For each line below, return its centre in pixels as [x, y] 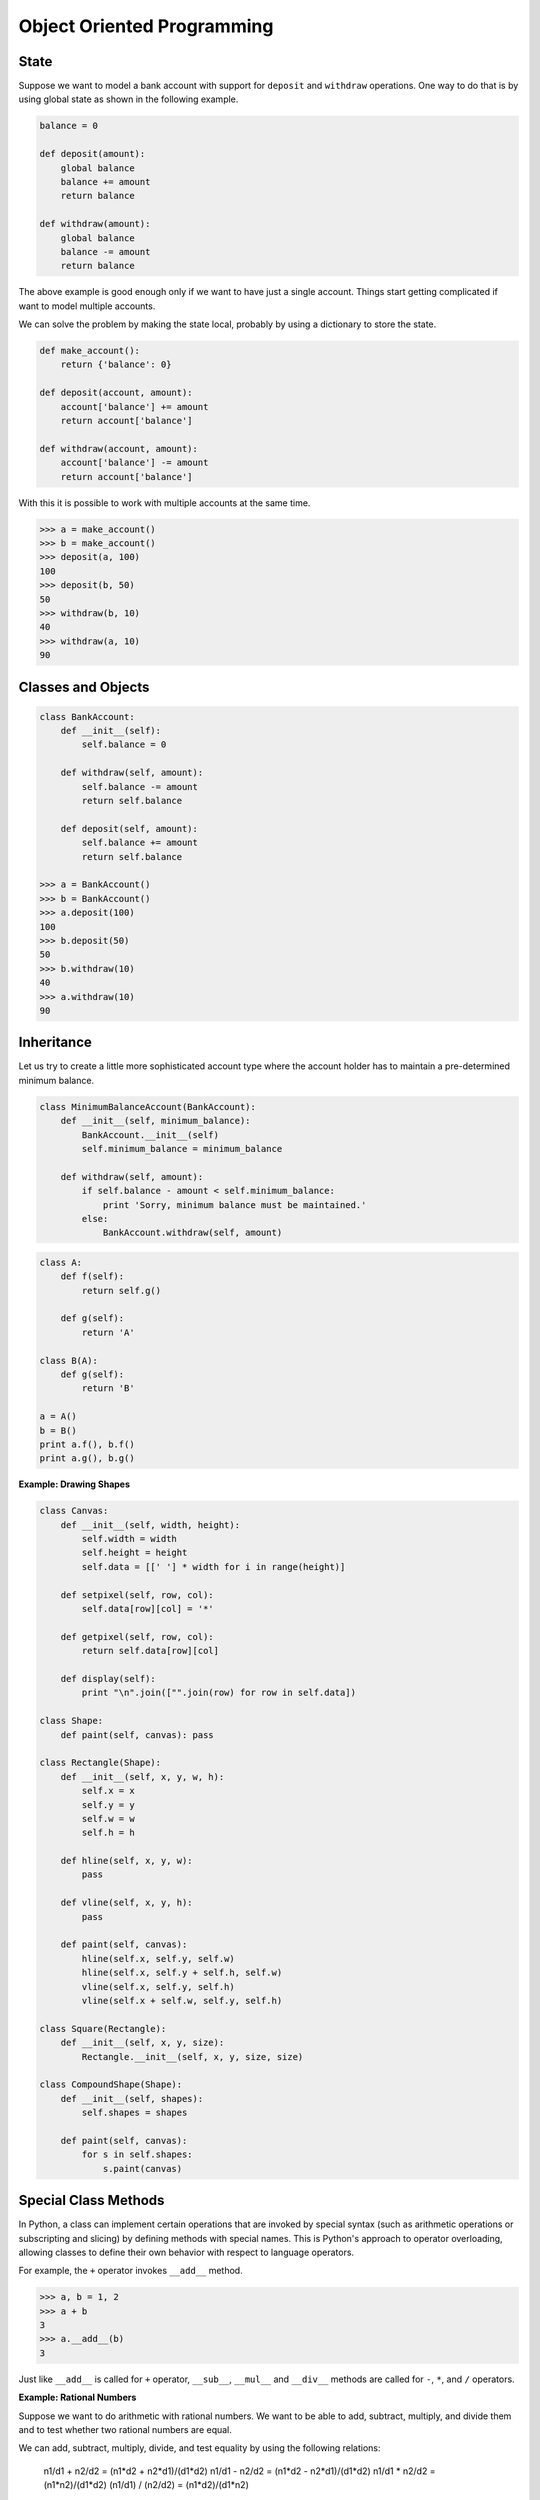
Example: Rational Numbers [77, 2397]
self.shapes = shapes [134, 2113]
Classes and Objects [84, 686]
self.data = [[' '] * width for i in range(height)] [213, 1566]
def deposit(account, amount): [116, 393]
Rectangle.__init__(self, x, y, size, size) [192, 2056]
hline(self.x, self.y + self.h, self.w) [182, 1973]
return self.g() [121, 1290]
